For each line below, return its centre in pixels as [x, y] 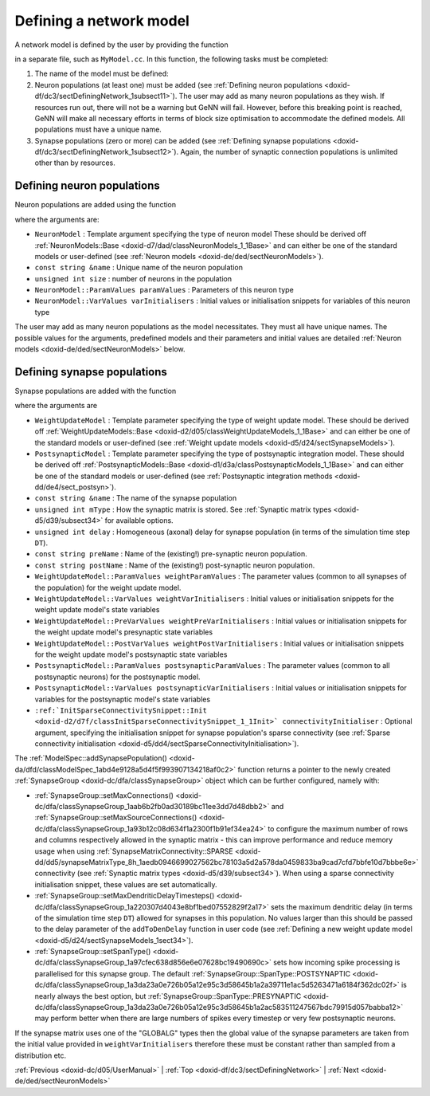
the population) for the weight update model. [108, 587]
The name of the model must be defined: [102, 74]
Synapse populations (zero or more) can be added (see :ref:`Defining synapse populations [183, 140]
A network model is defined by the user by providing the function [121, 45]
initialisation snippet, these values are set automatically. [126, 884]
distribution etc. [41, 1055]
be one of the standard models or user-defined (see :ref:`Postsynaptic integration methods [184, 476]
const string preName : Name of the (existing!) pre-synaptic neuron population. [171, 554]
